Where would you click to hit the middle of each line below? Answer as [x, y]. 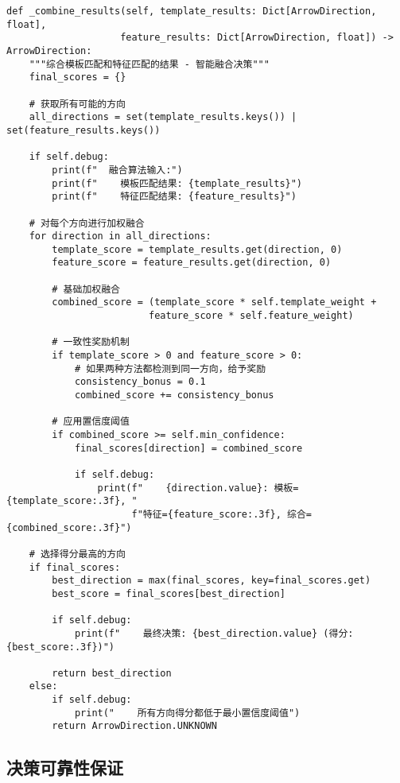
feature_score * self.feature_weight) [251, 316]
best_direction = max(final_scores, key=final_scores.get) [212, 581]
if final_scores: [75, 567]
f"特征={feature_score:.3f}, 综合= [222, 514]
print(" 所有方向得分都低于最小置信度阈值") [187, 713]
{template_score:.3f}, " [72, 501]
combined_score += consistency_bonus [174, 395]
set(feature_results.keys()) [83, 130]
